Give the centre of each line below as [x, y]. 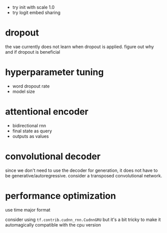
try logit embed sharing [36, 13]
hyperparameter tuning [54, 72]
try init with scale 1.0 [33, 7]
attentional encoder [47, 112]
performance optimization [61, 196]
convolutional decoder [53, 156]
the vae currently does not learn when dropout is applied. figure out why [80, 47]
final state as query [32, 131]
